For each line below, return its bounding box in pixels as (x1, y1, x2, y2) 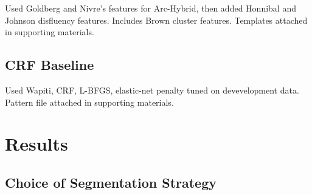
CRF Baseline (5, 55, 94, 74)
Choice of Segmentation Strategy (5, 173, 217, 191)
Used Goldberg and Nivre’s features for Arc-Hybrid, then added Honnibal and (5, 2, 296, 14)
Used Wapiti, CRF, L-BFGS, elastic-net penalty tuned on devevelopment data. (5, 83, 299, 96)
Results (5, 131, 68, 156)
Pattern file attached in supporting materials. (5, 95, 174, 108)
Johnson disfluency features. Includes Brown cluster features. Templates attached (5, 13, 308, 26)
